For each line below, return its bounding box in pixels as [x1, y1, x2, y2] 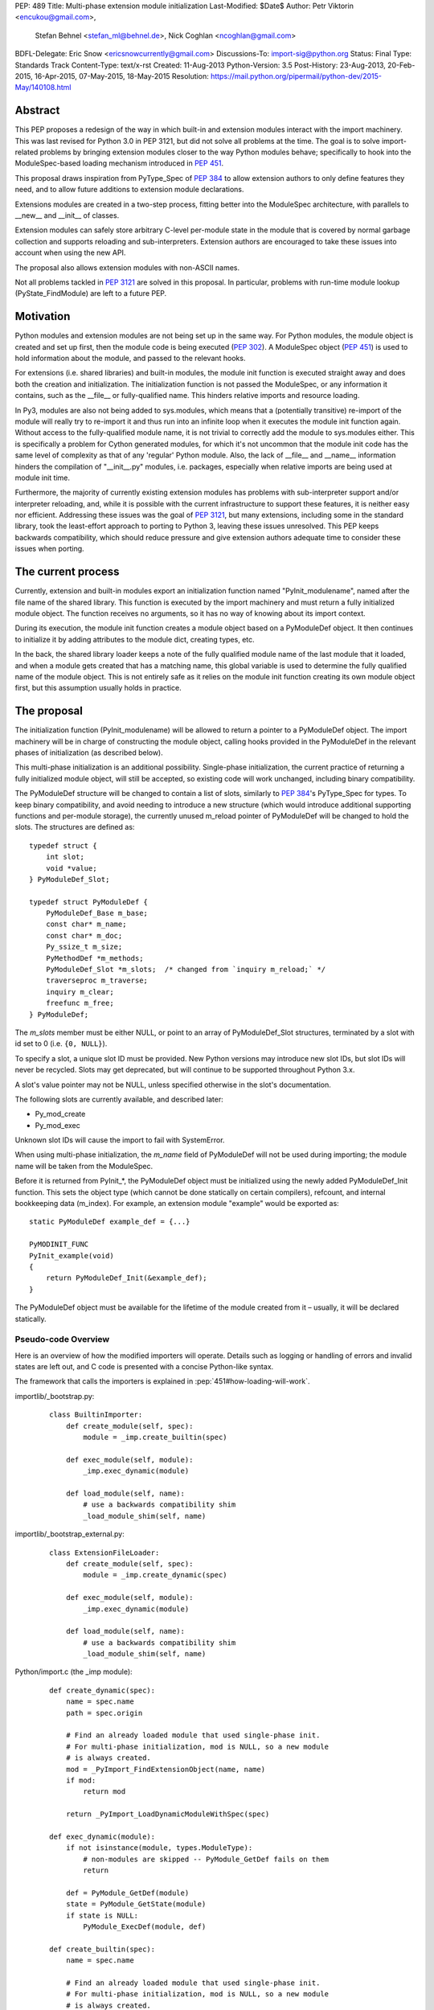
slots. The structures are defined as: [14, 822, 135, 832]
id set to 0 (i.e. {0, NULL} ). [14, 1039, 108, 1048]
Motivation [14, 310, 71, 323]
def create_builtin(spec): [49, 1944, 156, 1954]
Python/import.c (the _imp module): [14, 1667, 133, 1676]
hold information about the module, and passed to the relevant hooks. [14, 354, 246, 363]
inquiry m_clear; [45, 987, 114, 996]
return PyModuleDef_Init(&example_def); [45, 1274, 208, 1282]
